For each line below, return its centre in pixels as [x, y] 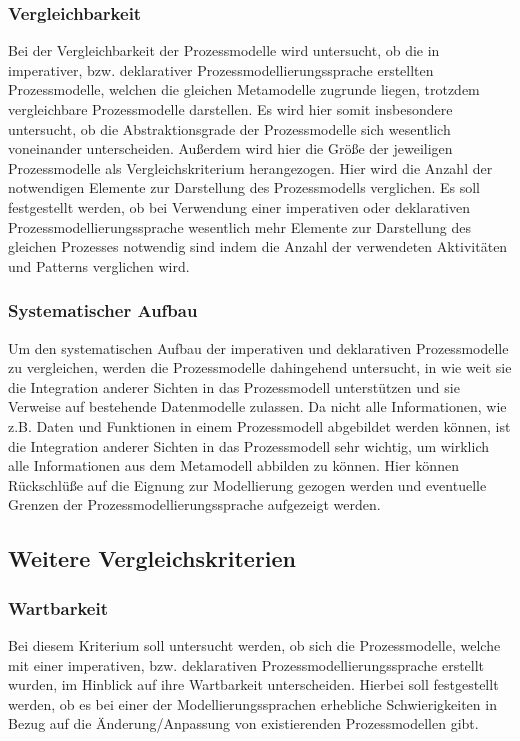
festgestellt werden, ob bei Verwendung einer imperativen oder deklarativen [239, 206]
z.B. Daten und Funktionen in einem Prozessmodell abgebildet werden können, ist [259, 425]
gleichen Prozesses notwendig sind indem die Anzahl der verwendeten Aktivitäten [258, 246]
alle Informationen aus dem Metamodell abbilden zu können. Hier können [233, 465]
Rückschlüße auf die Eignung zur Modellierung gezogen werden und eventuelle [247, 484]
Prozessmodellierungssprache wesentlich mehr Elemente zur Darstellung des [239, 226]
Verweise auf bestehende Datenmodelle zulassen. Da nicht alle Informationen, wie [257, 406]
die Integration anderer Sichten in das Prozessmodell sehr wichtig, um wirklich [249, 445]
